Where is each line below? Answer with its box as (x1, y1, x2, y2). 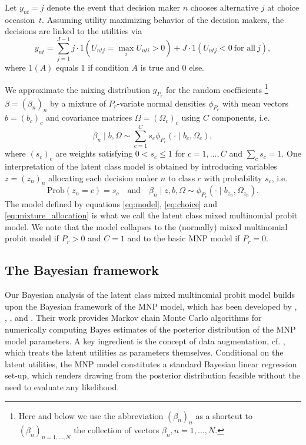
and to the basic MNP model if (127, 232, 240, 244)
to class (168, 171, 195, 184)
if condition (88, 61, 129, 74)
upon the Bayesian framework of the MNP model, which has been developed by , (5, 300, 297, 312)
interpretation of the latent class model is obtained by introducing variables (5, 160, 277, 172)
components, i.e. (211, 111, 270, 124)
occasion (5, 13, 35, 25)
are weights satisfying (55, 147, 133, 160)
